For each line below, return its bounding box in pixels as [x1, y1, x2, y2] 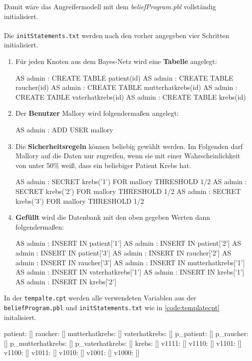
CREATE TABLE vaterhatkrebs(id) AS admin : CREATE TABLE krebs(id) [15, 91, 246, 102]
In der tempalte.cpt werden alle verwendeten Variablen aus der [4, 293, 196, 303]
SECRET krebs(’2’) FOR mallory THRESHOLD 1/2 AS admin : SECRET [15, 186, 241, 196]
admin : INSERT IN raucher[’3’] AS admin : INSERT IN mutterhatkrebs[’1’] [15, 257, 245, 267]
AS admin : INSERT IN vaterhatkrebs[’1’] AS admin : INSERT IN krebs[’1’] [15, 267, 244, 277]
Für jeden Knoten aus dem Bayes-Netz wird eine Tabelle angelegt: [15, 56, 217, 66]
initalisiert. [4, 312, 37, 322]
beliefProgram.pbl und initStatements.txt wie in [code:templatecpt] [4, 302, 220, 312]
